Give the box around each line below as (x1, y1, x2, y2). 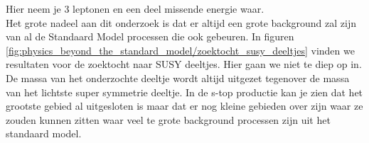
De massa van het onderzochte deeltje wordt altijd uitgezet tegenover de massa (6, 70, 350, 85)
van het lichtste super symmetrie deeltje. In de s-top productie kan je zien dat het (6, 84, 363, 99)
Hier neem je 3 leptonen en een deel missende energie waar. (6, 1, 264, 16)
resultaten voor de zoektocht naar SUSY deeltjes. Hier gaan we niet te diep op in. (6, 57, 362, 71)
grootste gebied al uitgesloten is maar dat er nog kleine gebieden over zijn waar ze (6, 98, 363, 113)
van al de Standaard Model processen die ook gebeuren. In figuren (6, 29, 294, 44)
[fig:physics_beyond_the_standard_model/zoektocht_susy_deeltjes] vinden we (6, 42, 355, 57)
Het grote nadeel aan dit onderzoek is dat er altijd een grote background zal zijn (6, 15, 356, 30)
